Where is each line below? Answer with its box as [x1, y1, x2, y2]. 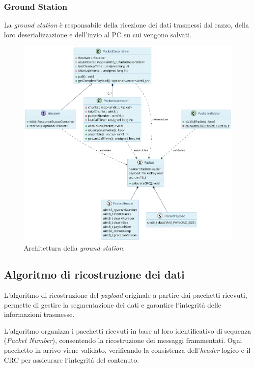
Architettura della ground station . [24, 243, 125, 253]
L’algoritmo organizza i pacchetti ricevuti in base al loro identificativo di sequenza [4, 325, 251, 336]
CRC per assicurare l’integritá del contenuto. [4, 354, 139, 365]
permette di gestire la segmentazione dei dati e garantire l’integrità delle [4, 299, 222, 310]
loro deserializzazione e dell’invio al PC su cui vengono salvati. [4, 29, 192, 39]
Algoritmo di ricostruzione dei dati [4, 267, 185, 282]
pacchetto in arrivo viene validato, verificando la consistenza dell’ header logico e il [4, 344, 251, 355]
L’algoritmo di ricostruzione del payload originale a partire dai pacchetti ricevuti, [4, 289, 247, 300]
